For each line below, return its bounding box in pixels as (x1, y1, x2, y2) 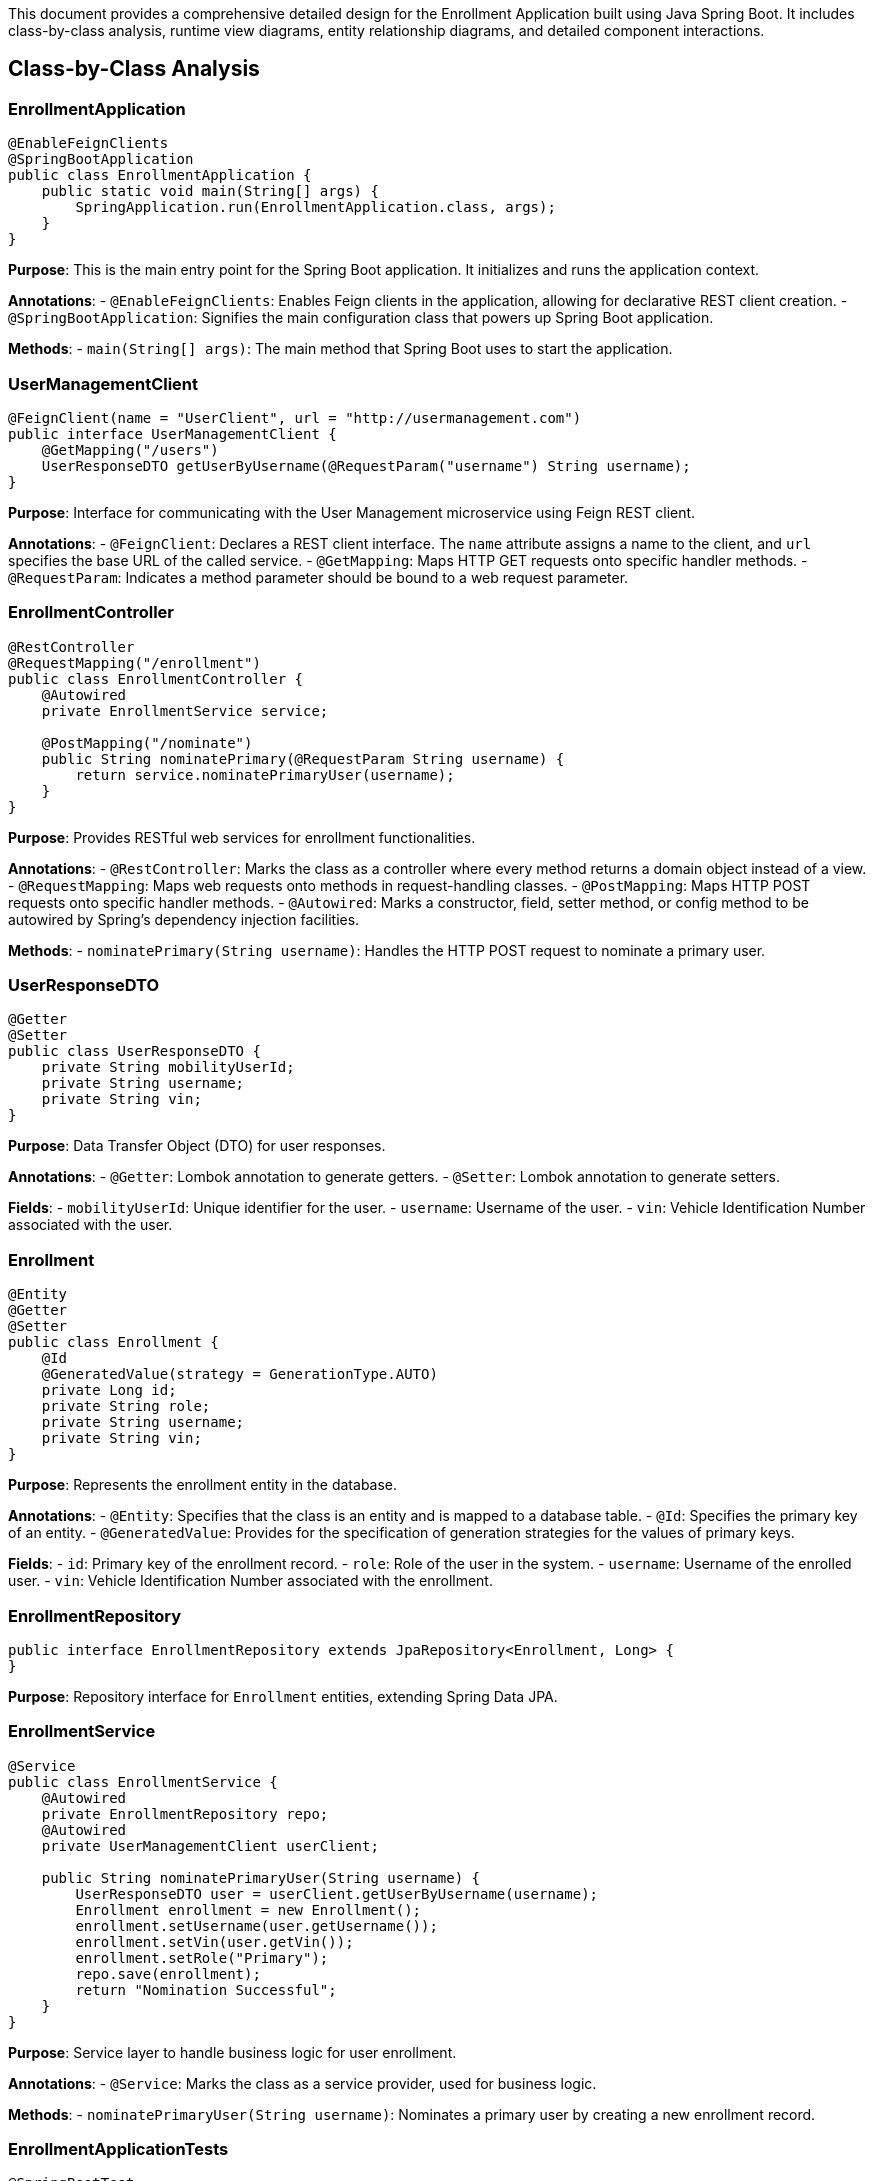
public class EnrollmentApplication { (8, 167, 312, 184)
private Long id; (41, 1382, 177, 1399)
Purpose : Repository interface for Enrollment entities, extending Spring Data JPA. (8, 1687, 558, 1705)
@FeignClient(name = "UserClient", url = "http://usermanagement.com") (8, 409, 582, 426)
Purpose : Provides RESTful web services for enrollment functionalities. (8, 828, 476, 846)
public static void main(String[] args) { (41, 183, 379, 200)
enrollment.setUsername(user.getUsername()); (75, 1917, 438, 1934)
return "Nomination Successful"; (75, 1981, 337, 1998)
